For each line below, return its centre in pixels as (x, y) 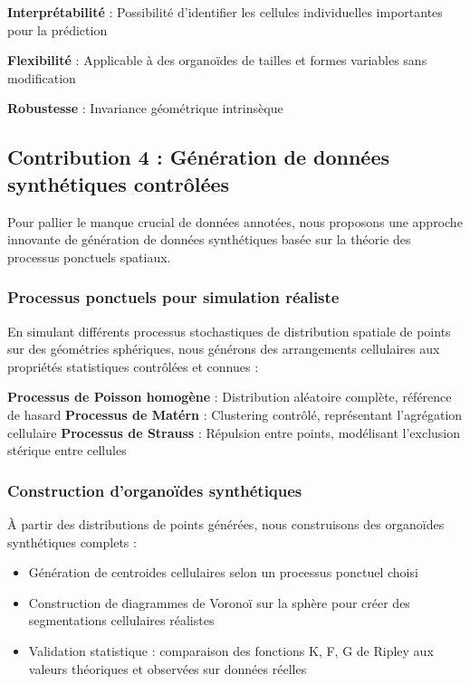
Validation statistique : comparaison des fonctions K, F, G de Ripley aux (231, 650)
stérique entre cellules (67, 450)
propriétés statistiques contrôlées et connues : (133, 366)
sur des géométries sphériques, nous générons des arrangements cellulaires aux (224, 349)
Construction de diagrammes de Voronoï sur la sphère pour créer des (219, 602)
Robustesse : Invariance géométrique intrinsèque (145, 108)
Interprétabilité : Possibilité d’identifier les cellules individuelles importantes (225, 12)
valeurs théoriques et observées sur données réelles (168, 668)
